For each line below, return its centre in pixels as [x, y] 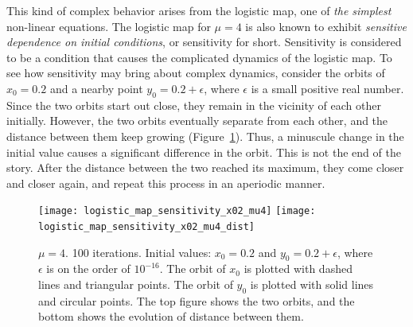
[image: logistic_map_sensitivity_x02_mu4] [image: [177, 211]
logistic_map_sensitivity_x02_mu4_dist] [147, 226]
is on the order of [88, 269]
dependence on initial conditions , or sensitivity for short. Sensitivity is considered [204, 42]
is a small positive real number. [327, 88]
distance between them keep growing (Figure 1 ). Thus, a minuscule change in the [205, 136]
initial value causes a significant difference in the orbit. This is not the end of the [204, 152]
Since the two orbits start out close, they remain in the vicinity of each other [194, 105]
